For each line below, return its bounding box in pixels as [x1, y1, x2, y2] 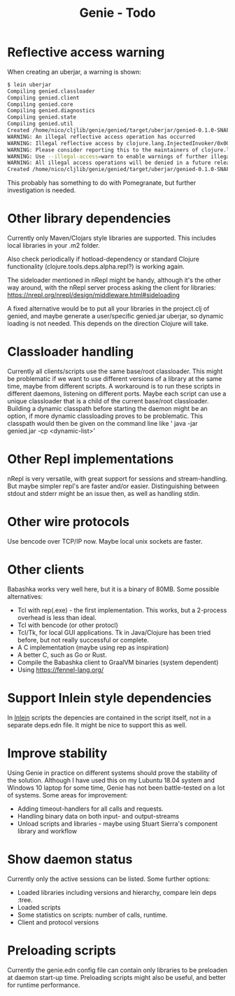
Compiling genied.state [7, 114, 77, 121]
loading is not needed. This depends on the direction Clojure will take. [7, 319, 208, 328]
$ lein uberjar [7, 81, 52, 88]
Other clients [7, 562, 85, 578]
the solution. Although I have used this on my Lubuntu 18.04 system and [7, 776, 215, 784]
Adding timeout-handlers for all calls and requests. [17, 805, 164, 813]
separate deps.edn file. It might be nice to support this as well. [7, 720, 187, 729]
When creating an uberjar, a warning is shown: [7, 67, 141, 76]
